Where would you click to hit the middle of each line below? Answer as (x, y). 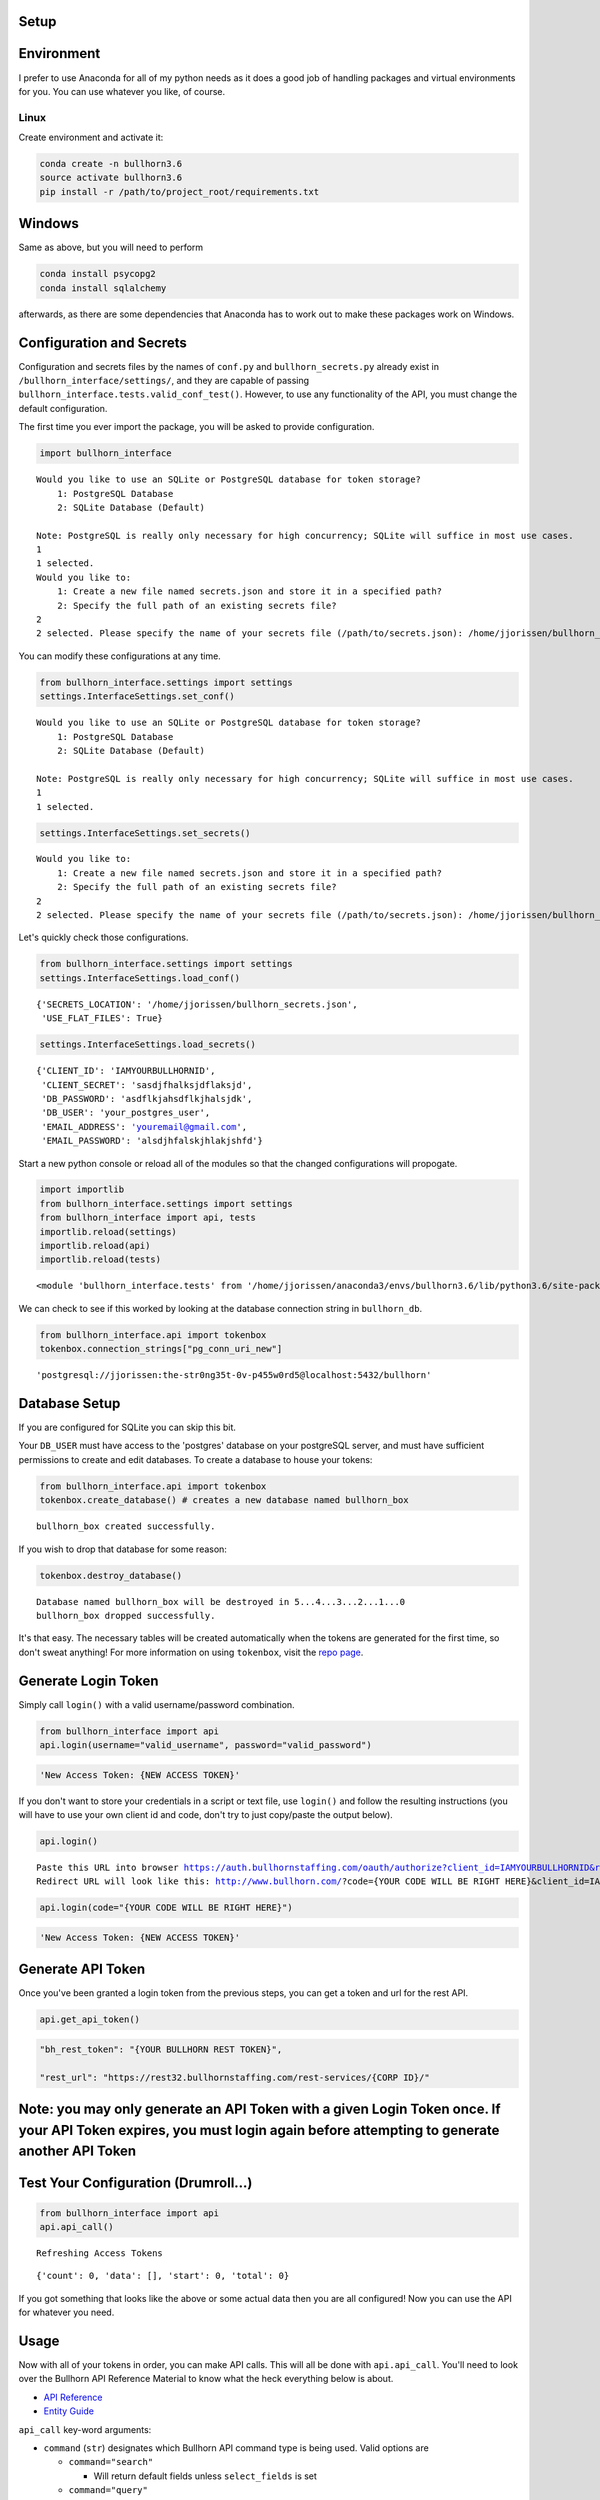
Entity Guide (69, 2411)
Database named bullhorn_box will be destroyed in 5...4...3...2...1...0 (221, 1601)
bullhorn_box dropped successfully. (126, 1615)
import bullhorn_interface (105, 453)
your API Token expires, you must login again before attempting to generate (259, 2130)
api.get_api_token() (89, 2019)
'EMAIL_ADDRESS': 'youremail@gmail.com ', (144, 1126)
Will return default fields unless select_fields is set (205, 2476)
